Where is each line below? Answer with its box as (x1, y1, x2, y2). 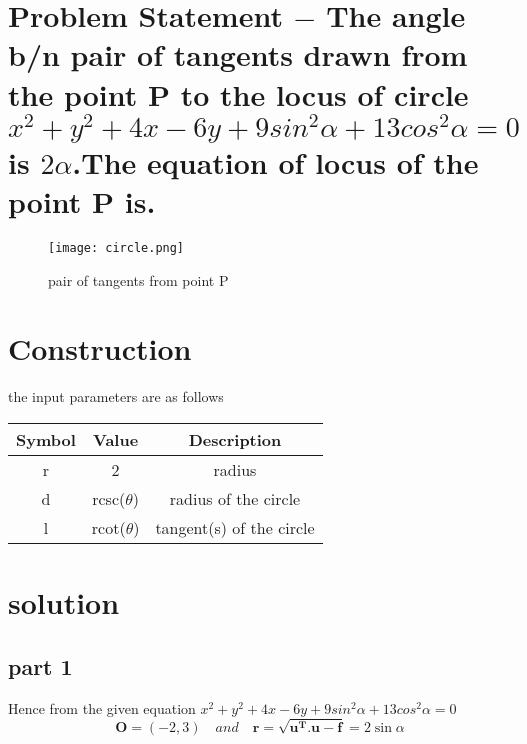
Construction (8, 328, 192, 369)
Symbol (16, 428, 76, 451)
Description (188, 428, 282, 451)
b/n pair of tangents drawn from (8, 34, 468, 75)
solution (8, 582, 120, 623)
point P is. (8, 181, 156, 222)
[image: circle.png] (48, 241, 185, 256)
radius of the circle (169, 487, 301, 510)
